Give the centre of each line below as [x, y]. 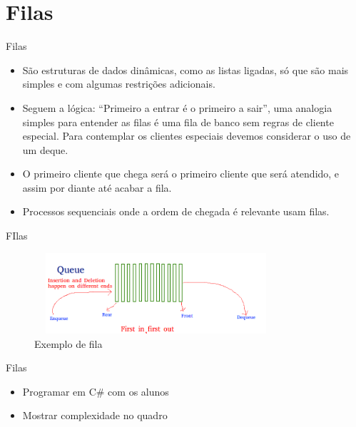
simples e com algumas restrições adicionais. [119, 84]
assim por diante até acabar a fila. [97, 187]
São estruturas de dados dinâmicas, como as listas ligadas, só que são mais [185, 70]
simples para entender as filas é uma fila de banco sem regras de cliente [178, 122]
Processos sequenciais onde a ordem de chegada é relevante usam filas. [176, 211]
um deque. [45, 149]
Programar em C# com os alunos [96, 391]
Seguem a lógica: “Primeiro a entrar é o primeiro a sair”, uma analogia [177, 107]
